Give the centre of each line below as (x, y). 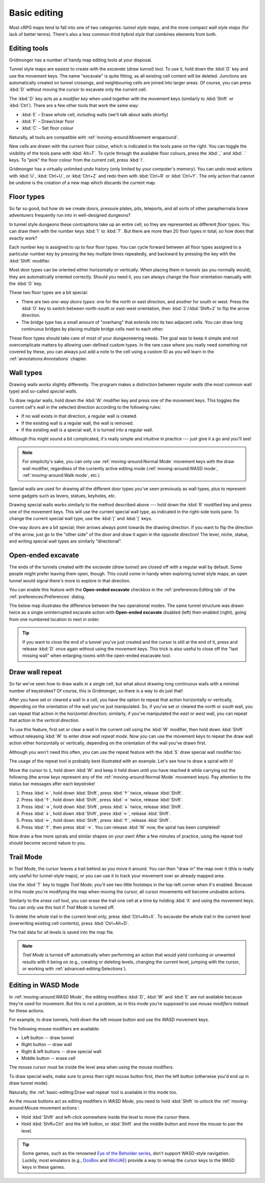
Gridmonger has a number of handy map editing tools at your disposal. (80, 60)
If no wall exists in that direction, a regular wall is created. (79, 416)
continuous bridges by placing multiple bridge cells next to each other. (93, 329)
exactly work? (23, 238)
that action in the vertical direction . (44, 720)
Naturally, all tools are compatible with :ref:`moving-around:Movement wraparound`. (94, 137)
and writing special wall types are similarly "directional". (66, 541)
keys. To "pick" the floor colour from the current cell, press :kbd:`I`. (77, 160)
